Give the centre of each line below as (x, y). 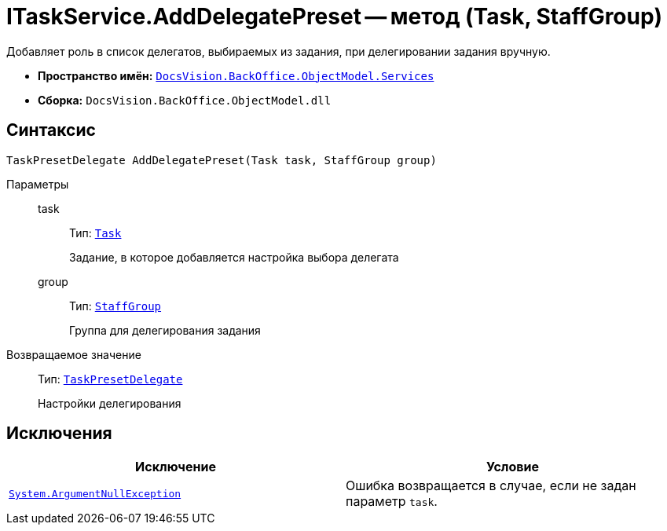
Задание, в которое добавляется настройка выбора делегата (234, 257)
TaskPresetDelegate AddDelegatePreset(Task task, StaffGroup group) (222, 160)
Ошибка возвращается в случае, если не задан (491, 486)
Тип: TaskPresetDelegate (110, 379)
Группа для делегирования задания (165, 330)
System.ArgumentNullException (95, 493)
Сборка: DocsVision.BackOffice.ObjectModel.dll (185, 100)
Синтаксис (51, 130)
